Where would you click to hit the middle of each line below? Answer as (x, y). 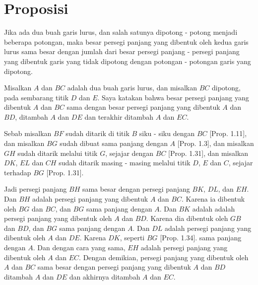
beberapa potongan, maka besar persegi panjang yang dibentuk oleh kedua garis (126, 41)
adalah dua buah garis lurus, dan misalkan (132, 88)
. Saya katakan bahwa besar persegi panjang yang (173, 97)
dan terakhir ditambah (119, 116)
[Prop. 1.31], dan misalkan (208, 153)
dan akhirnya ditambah (105, 276)
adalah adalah (214, 208)
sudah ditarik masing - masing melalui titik (125, 163)
